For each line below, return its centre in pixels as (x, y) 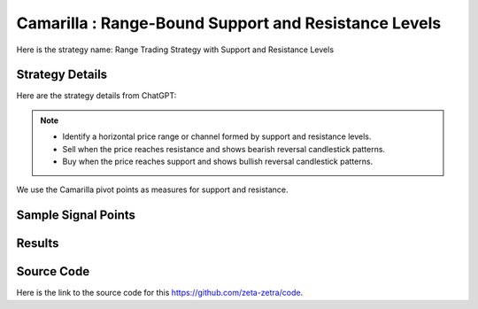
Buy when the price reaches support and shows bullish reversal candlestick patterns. (218, 162)
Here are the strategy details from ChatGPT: (96, 96)
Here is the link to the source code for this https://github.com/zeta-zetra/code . (160, 293)
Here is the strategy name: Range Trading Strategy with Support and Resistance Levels (175, 50)
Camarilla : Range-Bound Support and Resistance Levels (229, 23)
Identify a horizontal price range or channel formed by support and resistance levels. (217, 136)
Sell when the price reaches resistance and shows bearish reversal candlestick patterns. (224, 149)
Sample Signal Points (76, 216)
